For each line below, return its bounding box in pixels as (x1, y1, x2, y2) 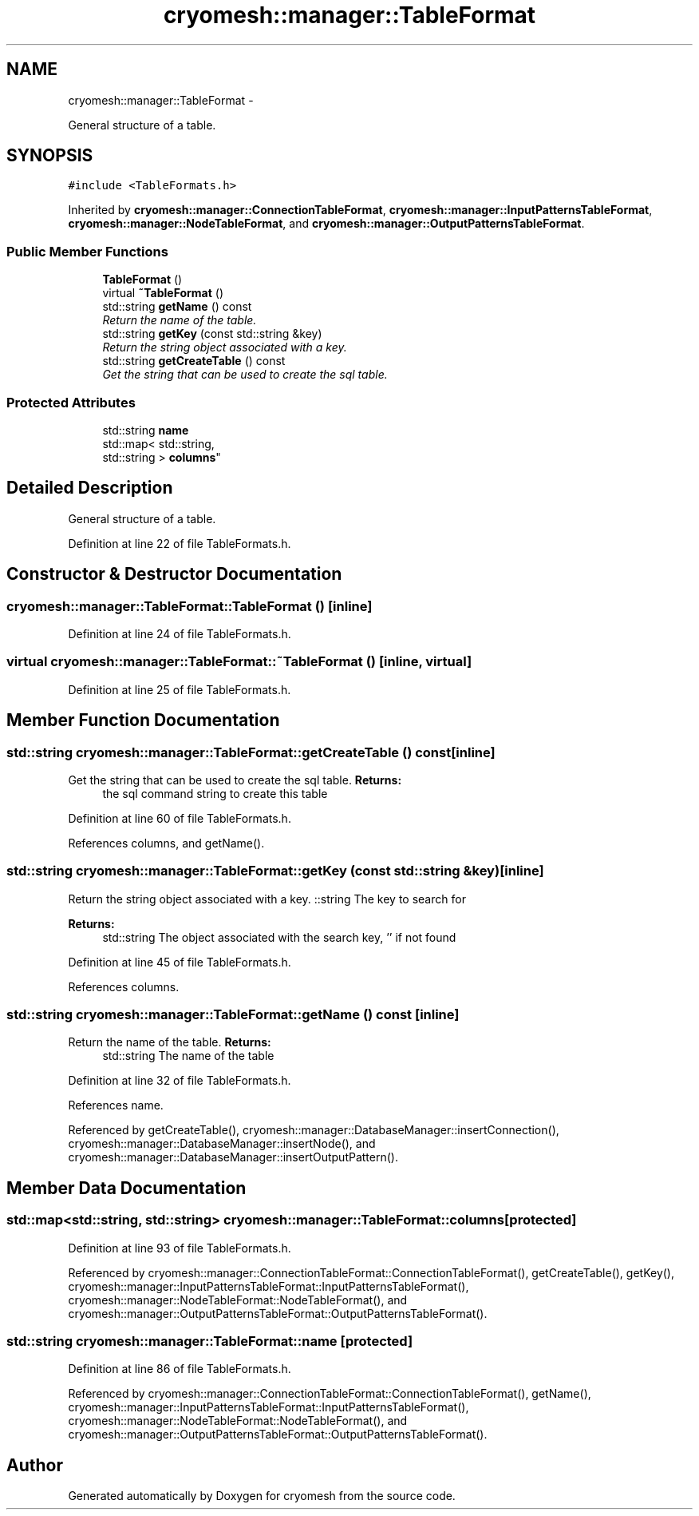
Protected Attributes (6, 394, 136, 411)
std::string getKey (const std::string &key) (102, 327, 322, 341)
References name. (68, 1098, 164, 1113)
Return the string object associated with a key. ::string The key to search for (68, 891, 466, 906)
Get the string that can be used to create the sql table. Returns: (68, 772, 402, 787)
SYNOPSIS (6, 145, 93, 166)
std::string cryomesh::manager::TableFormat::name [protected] (6, 1333, 413, 1350)
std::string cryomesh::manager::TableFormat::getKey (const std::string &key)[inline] (6, 863, 544, 879)
